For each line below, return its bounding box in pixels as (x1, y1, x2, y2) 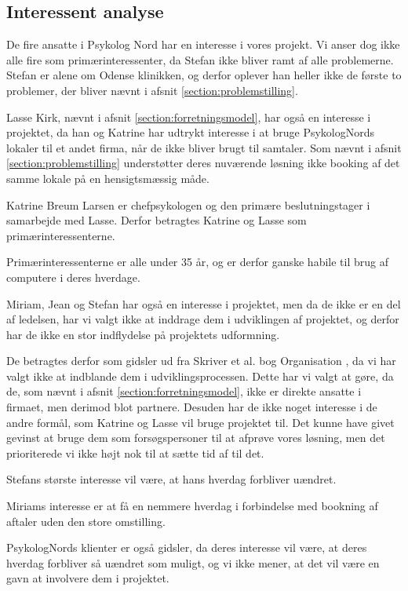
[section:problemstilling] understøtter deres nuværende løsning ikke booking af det (6, 155, 400, 171)
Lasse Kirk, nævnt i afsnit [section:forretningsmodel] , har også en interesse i (6, 108, 371, 125)
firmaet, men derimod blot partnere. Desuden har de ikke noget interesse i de (6, 399, 377, 415)
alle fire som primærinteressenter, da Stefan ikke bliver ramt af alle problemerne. (6, 51, 394, 67)
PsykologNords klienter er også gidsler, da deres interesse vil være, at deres (6, 539, 367, 556)
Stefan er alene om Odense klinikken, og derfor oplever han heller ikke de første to (6, 67, 402, 83)
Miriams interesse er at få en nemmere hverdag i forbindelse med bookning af (6, 498, 378, 514)
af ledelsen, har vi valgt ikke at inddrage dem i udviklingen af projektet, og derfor (6, 311, 399, 327)
